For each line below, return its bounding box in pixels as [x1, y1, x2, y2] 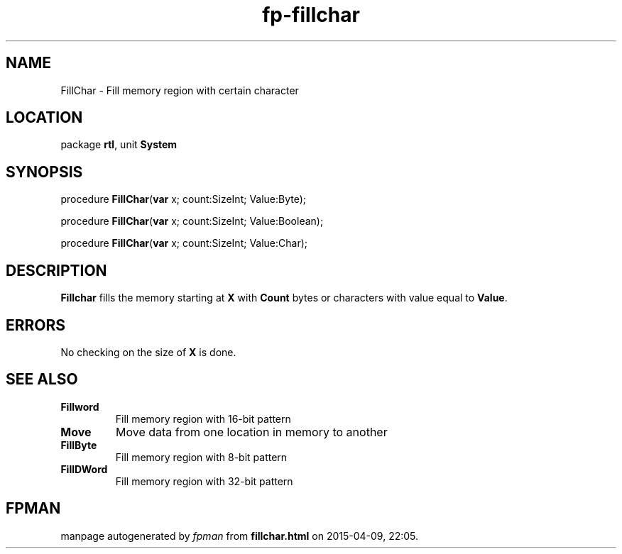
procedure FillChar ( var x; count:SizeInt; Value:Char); [60, 237, 308, 250]
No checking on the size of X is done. [60, 345, 236, 358]
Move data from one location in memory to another [116, 424, 388, 439]
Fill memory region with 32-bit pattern [115, 475, 293, 487]
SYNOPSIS [6, 162, 83, 181]
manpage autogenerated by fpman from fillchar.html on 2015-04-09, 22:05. [60, 529, 419, 542]
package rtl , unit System [60, 138, 178, 151]
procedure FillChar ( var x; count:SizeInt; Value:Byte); [60, 193, 307, 206]
